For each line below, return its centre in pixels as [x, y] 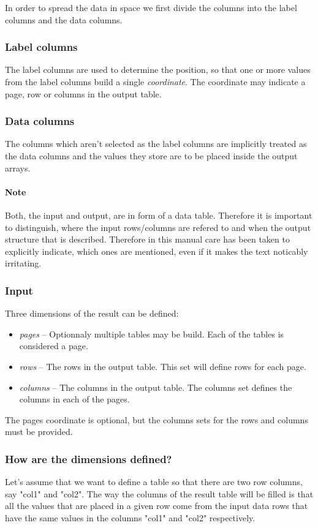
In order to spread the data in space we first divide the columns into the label [151, 7]
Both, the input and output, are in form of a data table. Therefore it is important [159, 215]
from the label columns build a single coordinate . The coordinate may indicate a [155, 81]
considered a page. [54, 346]
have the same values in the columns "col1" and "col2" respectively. [130, 517]
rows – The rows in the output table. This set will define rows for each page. [163, 366]
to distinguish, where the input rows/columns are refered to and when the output [158, 227]
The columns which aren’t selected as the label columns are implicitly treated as [156, 144]
